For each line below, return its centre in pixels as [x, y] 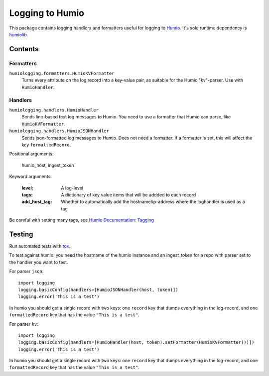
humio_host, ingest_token [48, 165]
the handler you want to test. [39, 262]
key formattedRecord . [46, 145]
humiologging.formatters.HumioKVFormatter [62, 74]
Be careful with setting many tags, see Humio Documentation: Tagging [82, 220]
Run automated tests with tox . [40, 246]
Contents [24, 49]
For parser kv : [24, 324]
